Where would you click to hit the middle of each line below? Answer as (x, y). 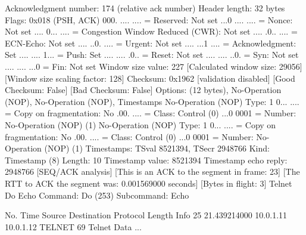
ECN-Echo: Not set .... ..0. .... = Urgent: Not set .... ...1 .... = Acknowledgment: (151, 43)
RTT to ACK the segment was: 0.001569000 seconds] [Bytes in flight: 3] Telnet (149, 183)
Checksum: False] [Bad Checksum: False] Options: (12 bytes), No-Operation (143, 90)
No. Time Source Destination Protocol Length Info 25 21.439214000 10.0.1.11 (146, 215)
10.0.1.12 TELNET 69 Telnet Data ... (73, 226)
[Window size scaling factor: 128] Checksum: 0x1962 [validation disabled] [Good (150, 78)
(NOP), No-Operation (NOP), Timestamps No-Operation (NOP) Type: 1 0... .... (152, 101)
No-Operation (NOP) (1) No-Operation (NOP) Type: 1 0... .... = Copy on (140, 124)
